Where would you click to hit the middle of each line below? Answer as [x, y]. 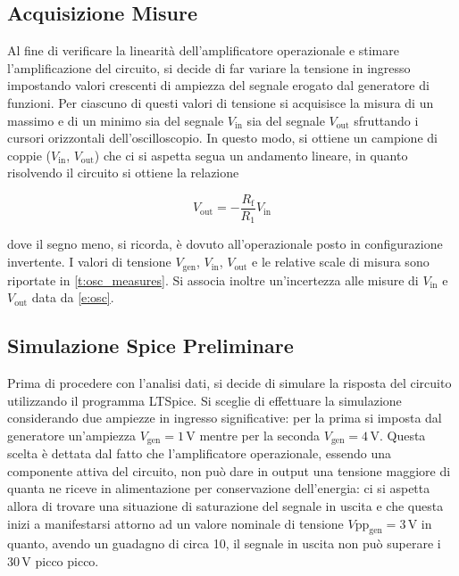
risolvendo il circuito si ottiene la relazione [123, 173]
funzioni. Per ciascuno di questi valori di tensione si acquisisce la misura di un [221, 102]
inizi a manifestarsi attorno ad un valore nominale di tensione [175, 523]
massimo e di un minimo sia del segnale [116, 120]
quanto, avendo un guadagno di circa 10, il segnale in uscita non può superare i [224, 543]
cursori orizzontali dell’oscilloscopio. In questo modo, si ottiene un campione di [222, 138]
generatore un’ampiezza [71, 435]
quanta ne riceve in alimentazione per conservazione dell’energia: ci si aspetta [219, 488]
